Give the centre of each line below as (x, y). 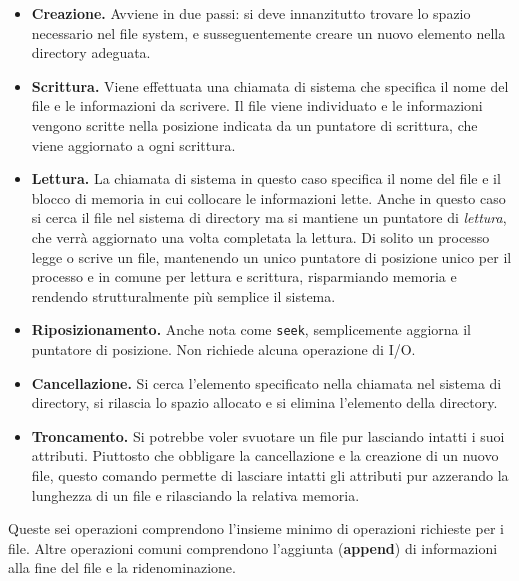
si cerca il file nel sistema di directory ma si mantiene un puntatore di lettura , (269, 217)
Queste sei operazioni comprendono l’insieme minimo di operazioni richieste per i (256, 528)
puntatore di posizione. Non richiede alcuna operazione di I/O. (223, 348)
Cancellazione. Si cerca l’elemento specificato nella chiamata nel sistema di (266, 382)
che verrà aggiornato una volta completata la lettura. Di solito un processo (260, 236)
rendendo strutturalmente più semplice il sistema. (183, 295)
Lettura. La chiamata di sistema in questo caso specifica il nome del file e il (266, 178)
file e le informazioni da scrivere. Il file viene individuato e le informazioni (257, 105)
